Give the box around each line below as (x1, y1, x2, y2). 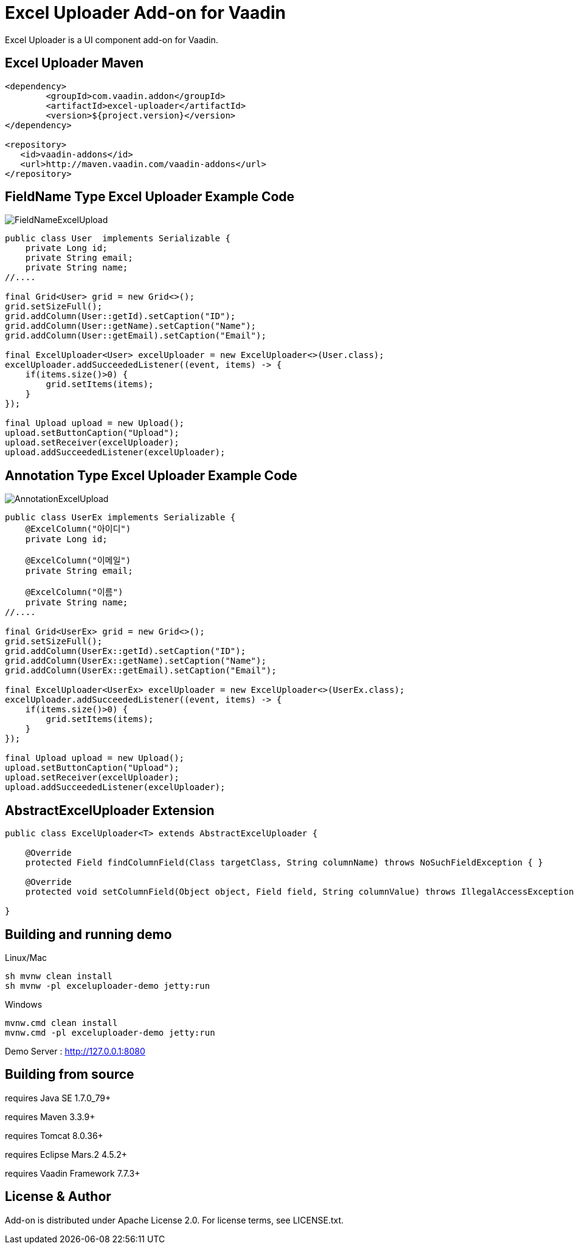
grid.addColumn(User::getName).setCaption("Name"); (5, 321, 257, 331)
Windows (5, 999, 43, 1010)
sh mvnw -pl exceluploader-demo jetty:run (5, 980, 210, 991)
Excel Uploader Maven (5, 55, 144, 71)
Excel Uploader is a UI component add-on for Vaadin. (5, 34, 218, 45)
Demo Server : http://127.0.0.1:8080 (5, 1045, 145, 1056)
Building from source (5, 1067, 134, 1082)
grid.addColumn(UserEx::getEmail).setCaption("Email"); (5, 666, 277, 676)
